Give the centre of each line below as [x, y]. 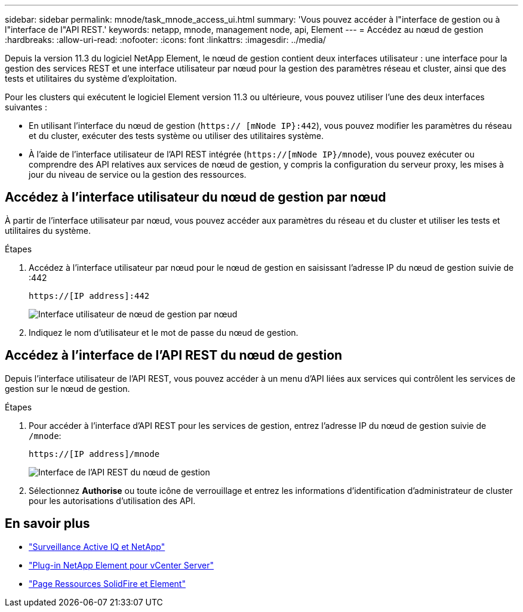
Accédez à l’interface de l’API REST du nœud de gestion [174, 356]
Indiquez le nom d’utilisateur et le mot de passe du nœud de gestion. [164, 332]
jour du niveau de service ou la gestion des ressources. [138, 174]
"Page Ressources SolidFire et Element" [107, 583]
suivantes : [26, 107]
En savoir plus [47, 524]
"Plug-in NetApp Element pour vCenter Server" [121, 565]
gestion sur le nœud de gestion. [67, 388]
